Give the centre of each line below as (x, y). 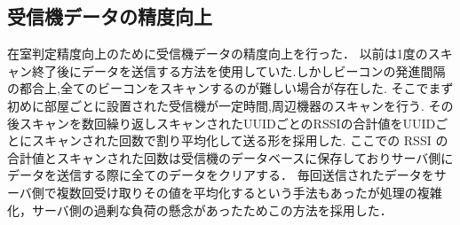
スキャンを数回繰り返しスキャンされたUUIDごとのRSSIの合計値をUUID (227, 123)
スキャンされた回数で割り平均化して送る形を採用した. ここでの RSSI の (240, 140)
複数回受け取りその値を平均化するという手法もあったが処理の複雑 (249, 192)
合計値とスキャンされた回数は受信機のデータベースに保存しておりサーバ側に (230, 157)
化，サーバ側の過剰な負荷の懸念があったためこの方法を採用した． (200, 209)
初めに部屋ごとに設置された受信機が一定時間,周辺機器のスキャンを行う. (216, 105)
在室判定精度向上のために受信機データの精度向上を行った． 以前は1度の (218, 54)
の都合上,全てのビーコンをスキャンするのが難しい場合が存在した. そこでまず (230, 88)
